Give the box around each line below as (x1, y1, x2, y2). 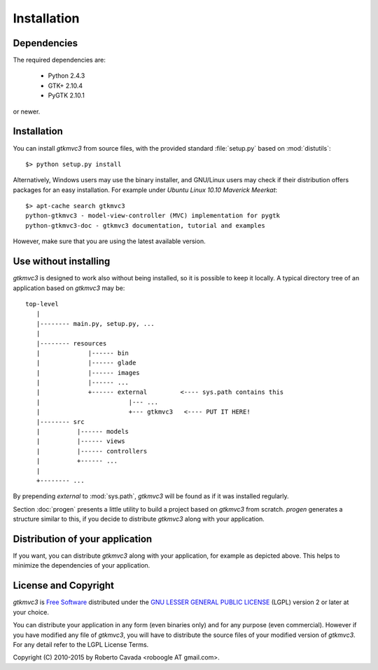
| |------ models (36, 428, 129, 436)
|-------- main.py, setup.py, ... (36, 320, 155, 327)
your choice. (13, 608, 49, 616)
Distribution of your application (13, 533, 153, 545)
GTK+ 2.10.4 (48, 81, 83, 90)
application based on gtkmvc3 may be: (13, 284, 125, 292)
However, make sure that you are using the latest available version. (13, 237, 206, 245)
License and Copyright (13, 580, 115, 592)
